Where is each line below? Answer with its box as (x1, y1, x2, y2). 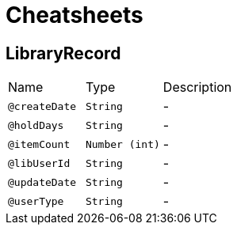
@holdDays (8, 119, 64, 131)
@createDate (8, 100, 77, 112)
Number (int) (85, 138, 160, 150)
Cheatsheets (6, 2, 143, 28)
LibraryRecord (6, 43, 121, 63)
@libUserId (8, 157, 71, 169)
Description (162, 79, 232, 96)
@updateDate (8, 176, 77, 188)
